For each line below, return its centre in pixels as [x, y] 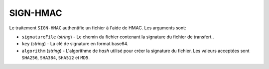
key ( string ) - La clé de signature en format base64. [75, 44]
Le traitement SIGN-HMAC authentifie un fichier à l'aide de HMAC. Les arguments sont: [98, 28]
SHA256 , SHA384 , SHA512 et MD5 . [56, 58]
